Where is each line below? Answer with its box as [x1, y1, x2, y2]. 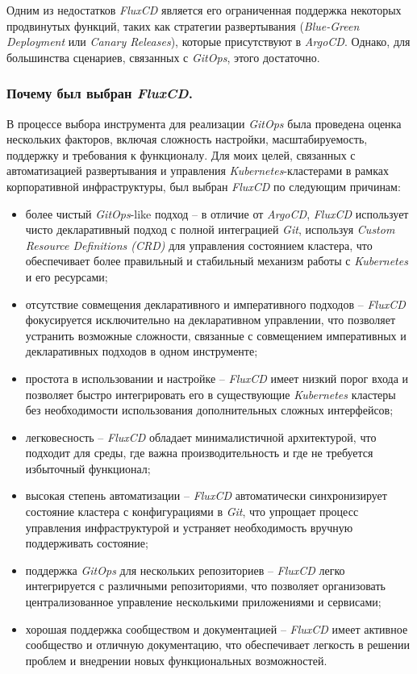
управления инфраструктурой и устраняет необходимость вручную [25, 518, 353, 535]
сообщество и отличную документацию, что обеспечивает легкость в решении [25, 636, 411, 653]
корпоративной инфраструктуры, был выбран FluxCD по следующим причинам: [6, 177, 401, 194]
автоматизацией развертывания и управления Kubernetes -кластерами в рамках [6, 162, 389, 179]
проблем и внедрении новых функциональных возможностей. [25, 651, 327, 668]
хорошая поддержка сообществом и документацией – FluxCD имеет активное [25, 620, 408, 637]
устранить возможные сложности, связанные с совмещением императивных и [25, 327, 407, 343]
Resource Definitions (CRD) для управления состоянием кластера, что [25, 236, 373, 253]
